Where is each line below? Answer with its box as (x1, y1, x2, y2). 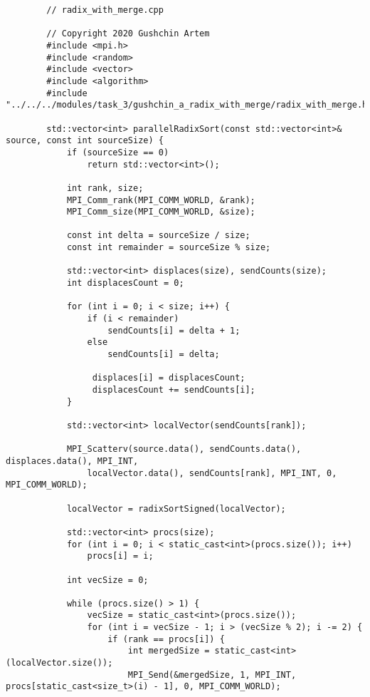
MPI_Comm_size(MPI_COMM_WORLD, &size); (66, 207, 255, 217)
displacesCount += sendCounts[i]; (92, 385, 255, 395)
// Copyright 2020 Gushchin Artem (46, 29, 210, 39)
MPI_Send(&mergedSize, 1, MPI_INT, (127, 669, 297, 680)
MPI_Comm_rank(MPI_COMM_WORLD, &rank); (66, 195, 255, 205)
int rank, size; (66, 182, 144, 193)
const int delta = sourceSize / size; (66, 230, 250, 241)
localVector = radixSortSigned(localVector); (66, 503, 286, 514)
